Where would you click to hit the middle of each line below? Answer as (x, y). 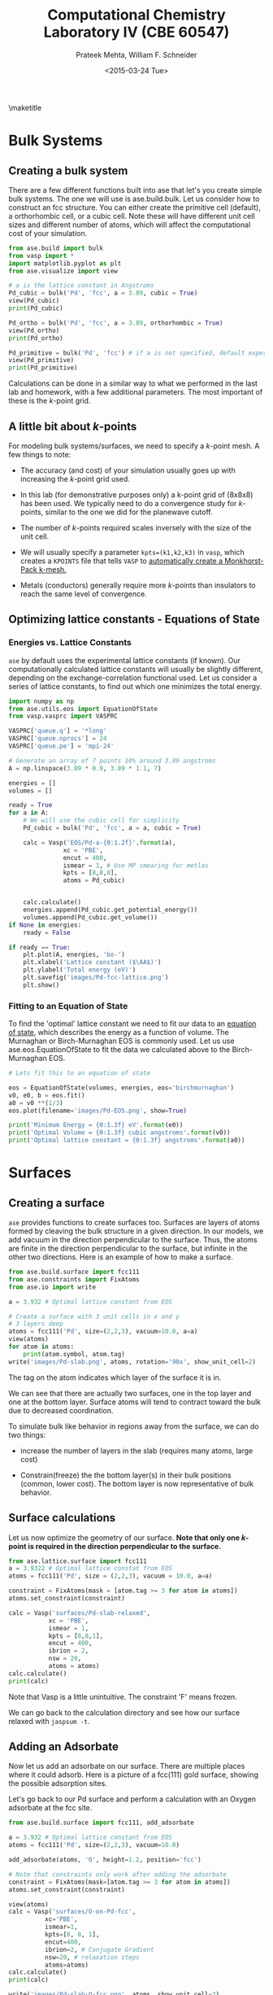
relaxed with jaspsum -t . (49, 1721)
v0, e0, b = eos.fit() (47, 1095)
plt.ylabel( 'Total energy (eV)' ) (80, 970)
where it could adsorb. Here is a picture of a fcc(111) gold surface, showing (133, 1775)
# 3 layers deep (36, 1324)
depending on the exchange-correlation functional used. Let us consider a (133, 678)
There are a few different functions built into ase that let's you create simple (135, 190)
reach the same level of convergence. (84, 594)
